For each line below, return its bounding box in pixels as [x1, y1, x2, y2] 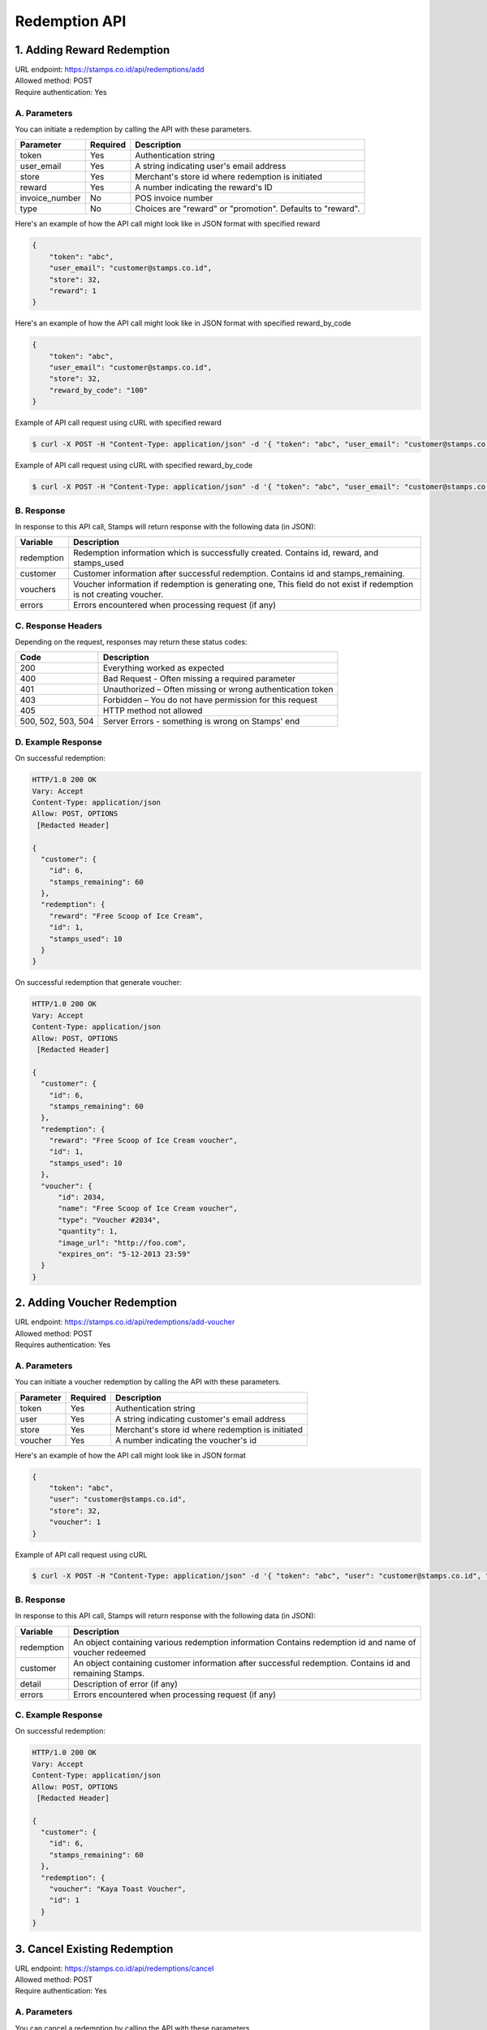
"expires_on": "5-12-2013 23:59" [58, 1249, 191, 1259]
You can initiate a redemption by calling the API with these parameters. [15, 124, 252, 134]
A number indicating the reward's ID [135, 182, 274, 193]
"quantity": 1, [58, 1227, 119, 1236]
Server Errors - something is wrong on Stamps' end [102, 715, 300, 727]
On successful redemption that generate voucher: [15, 978, 182, 987]
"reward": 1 [49, 286, 97, 296]
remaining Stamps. [73, 1667, 145, 1678]
